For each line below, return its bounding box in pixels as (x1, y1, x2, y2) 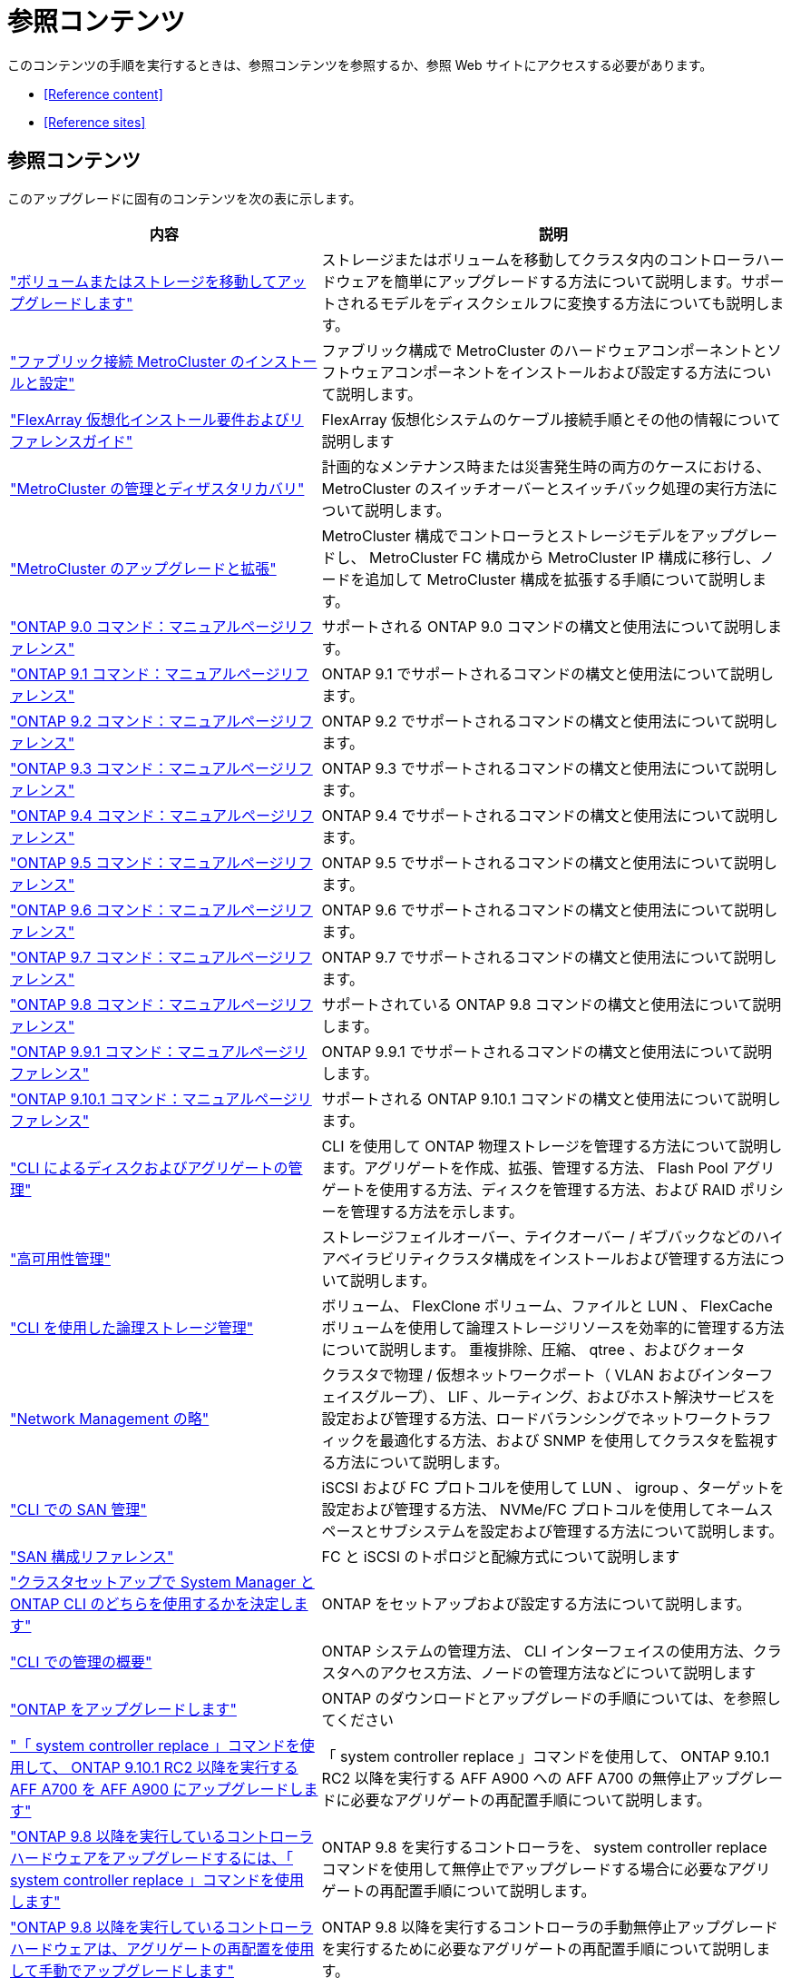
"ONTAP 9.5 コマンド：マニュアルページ (10, 853, 284, 872)
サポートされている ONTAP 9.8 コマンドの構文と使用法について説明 (321, 994, 782, 1014)
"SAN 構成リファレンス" (10, 1547, 174, 1566)
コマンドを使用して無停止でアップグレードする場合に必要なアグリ (321, 1859, 771, 1878)
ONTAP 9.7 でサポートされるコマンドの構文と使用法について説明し (321, 947, 777, 966)
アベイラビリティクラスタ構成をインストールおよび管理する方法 (321, 1249, 756, 1268)
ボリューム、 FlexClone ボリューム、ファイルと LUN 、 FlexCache (321, 1296, 773, 1315)
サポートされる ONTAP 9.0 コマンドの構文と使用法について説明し (321, 617, 767, 636)
